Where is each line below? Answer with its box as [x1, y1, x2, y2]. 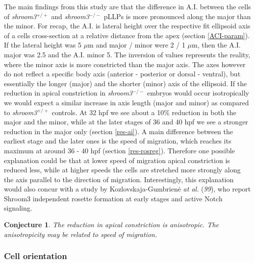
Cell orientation [4, 250, 67, 262]
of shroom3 [4, 11, 37, 21]
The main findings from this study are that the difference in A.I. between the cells [4, 1, 251, 11]
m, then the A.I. [192, 40, 241, 50]
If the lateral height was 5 [4, 40, 81, 50]
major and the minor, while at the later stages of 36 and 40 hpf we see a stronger [4, 117, 248, 127]
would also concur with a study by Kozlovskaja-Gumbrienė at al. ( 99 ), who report [4, 184, 251, 194]
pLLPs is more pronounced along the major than [103, 11, 251, 21]
